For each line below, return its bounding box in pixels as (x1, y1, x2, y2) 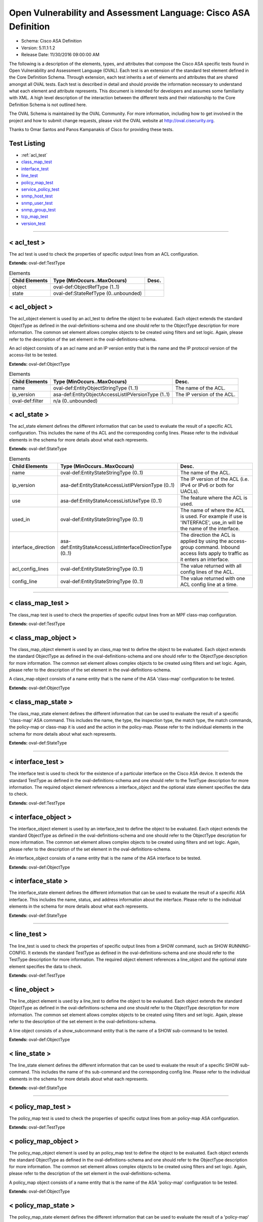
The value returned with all (180, 562, 242, 569)
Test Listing (9, 139, 46, 148)
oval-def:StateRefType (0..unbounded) (53, 290, 142, 297)
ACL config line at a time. (180, 581, 238, 588)
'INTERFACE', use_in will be (180, 519, 243, 525)
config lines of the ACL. (180, 568, 234, 575)
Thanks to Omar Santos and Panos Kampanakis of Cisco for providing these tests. (9, 127, 174, 132)
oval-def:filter (12, 397, 44, 404)
